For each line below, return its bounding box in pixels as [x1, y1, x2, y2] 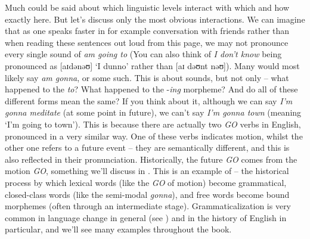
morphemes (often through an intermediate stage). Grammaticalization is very [5, 200, 292, 212]
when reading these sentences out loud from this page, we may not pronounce [5, 36, 289, 48]
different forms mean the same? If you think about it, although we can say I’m [5, 94, 293, 107]
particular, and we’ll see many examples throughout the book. [5, 223, 232, 235]
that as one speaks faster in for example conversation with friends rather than [5, 24, 290, 37]
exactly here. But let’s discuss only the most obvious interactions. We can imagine [5, 13, 305, 25]
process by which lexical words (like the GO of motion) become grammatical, [5, 176, 287, 188]
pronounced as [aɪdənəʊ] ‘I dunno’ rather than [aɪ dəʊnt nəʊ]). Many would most [5, 59, 300, 72]
